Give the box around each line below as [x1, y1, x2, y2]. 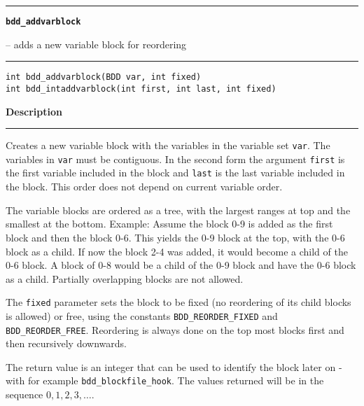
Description [6, 104, 63, 118]
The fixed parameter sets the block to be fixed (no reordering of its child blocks [6, 295, 351, 309]
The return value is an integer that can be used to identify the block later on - [6, 359, 342, 374]
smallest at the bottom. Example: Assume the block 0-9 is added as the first [6, 216, 333, 231]
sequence [6, 387, 43, 402]
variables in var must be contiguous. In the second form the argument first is [6, 151, 345, 166]
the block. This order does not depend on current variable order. [6, 179, 283, 194]
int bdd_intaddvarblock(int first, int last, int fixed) [6, 83, 276, 94]
